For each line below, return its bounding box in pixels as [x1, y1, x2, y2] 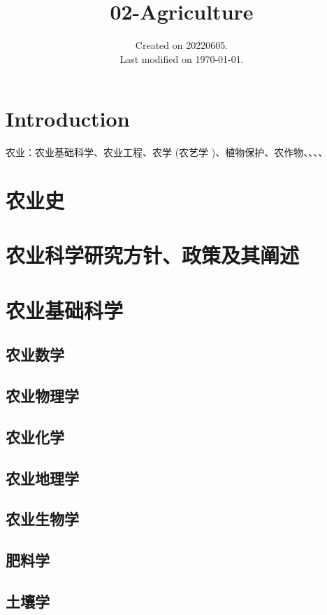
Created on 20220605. [135, 38, 228, 52]
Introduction [6, 104, 130, 133]
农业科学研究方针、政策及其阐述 [6, 241, 300, 269]
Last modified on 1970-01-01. [119, 51, 244, 66]
